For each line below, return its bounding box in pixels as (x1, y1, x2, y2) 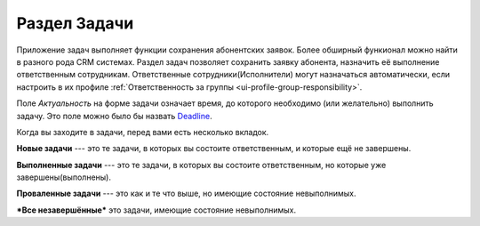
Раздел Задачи (16, 13, 134, 33)
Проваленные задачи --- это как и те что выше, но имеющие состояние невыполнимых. (16, 188, 356, 199)
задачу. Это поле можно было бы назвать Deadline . (16, 110, 212, 121)
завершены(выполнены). (16, 172, 111, 182)
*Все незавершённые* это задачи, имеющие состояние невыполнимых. (16, 205, 297, 215)
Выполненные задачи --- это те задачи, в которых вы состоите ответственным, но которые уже (16, 159, 387, 170)
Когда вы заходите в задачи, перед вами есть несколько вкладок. (16, 126, 269, 137)
